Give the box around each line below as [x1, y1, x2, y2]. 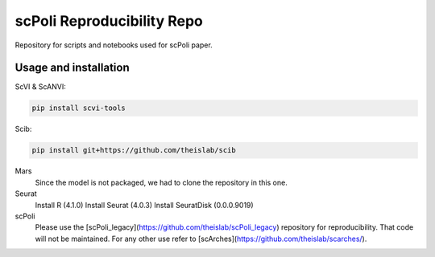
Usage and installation [14, 61, 130, 75]
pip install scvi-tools [31, 104, 126, 112]
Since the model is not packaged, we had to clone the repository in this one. [35, 177, 288, 187]
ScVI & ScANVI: [14, 82, 66, 92]
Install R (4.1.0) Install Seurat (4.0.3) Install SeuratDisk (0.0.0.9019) [35, 200, 254, 210]
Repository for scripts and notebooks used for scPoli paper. [14, 40, 213, 50]
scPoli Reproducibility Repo [14, 12, 203, 30]
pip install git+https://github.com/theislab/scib [31, 145, 237, 155]
